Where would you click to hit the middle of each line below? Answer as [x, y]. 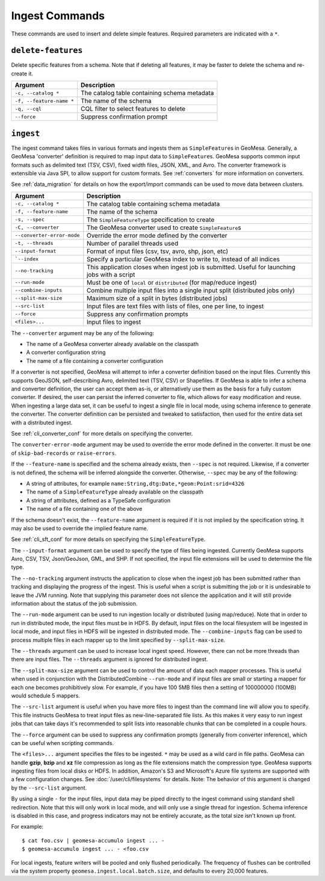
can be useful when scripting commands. [63, 743]
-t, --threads [34, 243]
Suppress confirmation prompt [124, 117]
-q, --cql [28, 109]
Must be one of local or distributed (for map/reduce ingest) [172, 282]
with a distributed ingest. [42, 422]
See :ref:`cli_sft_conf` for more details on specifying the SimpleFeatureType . [108, 539]
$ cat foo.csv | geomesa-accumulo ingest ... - [93, 840]
